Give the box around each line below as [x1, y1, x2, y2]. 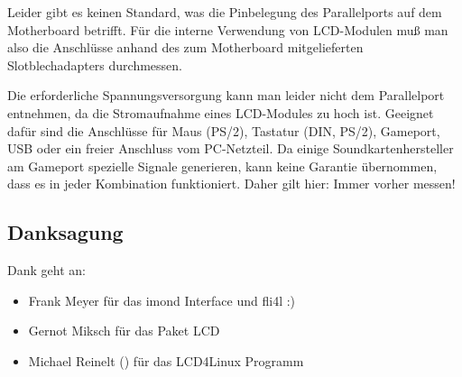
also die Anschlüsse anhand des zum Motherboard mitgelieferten [7, 38, 364, 57]
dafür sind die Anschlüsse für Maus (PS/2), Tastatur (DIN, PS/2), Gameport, [7, 121, 440, 140]
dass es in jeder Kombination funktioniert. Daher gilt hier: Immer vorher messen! [7, 174, 456, 193]
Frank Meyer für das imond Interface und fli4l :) [28, 290, 296, 309]
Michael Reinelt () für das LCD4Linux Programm [28, 351, 304, 370]
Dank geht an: [7, 261, 86, 280]
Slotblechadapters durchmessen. [7, 55, 182, 74]
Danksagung [7, 218, 124, 246]
